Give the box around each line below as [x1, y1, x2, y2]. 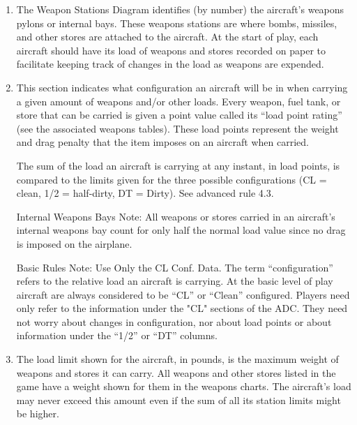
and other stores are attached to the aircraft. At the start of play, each [16, 29, 319, 44]
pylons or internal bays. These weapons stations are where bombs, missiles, [16, 15, 337, 30]
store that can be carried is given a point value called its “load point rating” [16, 107, 342, 122]
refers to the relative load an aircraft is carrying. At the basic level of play [16, 274, 333, 288]
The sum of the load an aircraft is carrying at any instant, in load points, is [16, 158, 340, 172]
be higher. [16, 406, 59, 421]
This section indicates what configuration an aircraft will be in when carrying [16, 80, 348, 94]
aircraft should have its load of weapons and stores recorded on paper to [16, 43, 326, 57]
